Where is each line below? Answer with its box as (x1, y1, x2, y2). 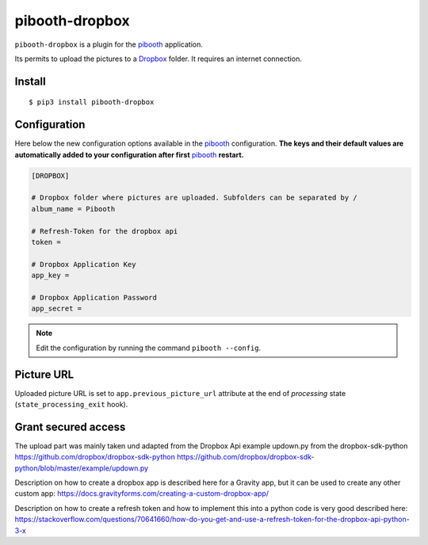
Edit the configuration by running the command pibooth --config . (36, 343, 262, 353)
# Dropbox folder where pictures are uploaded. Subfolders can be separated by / (31, 193, 358, 202)
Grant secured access (14, 420, 126, 433)
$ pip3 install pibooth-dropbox (29, 97, 155, 107)
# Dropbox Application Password (31, 293, 158, 302)
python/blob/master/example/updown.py (14, 463, 149, 473)
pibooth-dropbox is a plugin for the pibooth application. (14, 40, 204, 49)
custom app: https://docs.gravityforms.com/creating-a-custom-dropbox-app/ (14, 489, 269, 498)
